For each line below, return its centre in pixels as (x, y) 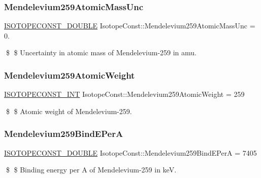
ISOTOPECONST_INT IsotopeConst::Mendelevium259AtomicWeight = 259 (124, 94)
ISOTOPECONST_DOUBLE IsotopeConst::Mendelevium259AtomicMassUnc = (130, 26)
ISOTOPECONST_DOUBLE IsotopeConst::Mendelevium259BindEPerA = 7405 (130, 152)
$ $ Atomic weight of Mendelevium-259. (69, 111)
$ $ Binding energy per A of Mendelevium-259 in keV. (91, 170)
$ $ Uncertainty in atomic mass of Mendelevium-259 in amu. (101, 52)
